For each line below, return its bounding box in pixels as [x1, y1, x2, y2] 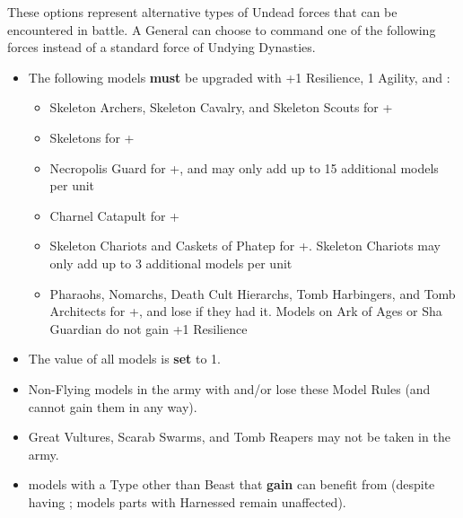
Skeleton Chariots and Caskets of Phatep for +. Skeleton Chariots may [49, 236, 441, 255]
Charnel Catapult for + [49, 206, 179, 224]
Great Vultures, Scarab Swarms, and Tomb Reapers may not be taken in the [28, 427, 450, 446]
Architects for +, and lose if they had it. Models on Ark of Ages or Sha [49, 302, 442, 320]
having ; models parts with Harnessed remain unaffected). [28, 492, 346, 511]
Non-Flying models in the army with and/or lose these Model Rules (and [28, 379, 431, 398]
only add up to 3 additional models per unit [49, 253, 293, 272]
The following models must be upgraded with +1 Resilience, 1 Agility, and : [28, 67, 450, 86]
